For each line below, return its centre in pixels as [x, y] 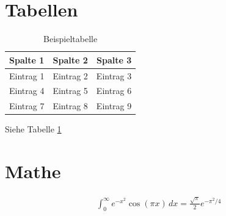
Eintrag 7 [27, 106]
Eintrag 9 [114, 106]
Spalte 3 [114, 59]
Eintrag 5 [70, 91]
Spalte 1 [27, 59]
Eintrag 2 [70, 75]
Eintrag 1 [27, 75]
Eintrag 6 [114, 91]
